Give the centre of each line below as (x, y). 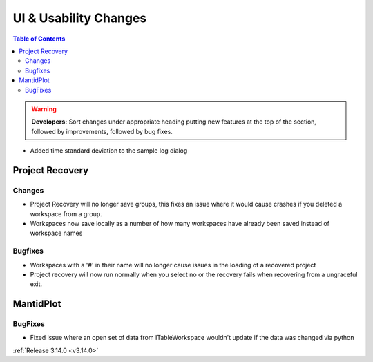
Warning (44, 109)
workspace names (56, 233)
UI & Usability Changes (80, 18)
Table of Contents (39, 39)
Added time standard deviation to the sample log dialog (109, 151)
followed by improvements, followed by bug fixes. (102, 131)
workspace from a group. (66, 213)
